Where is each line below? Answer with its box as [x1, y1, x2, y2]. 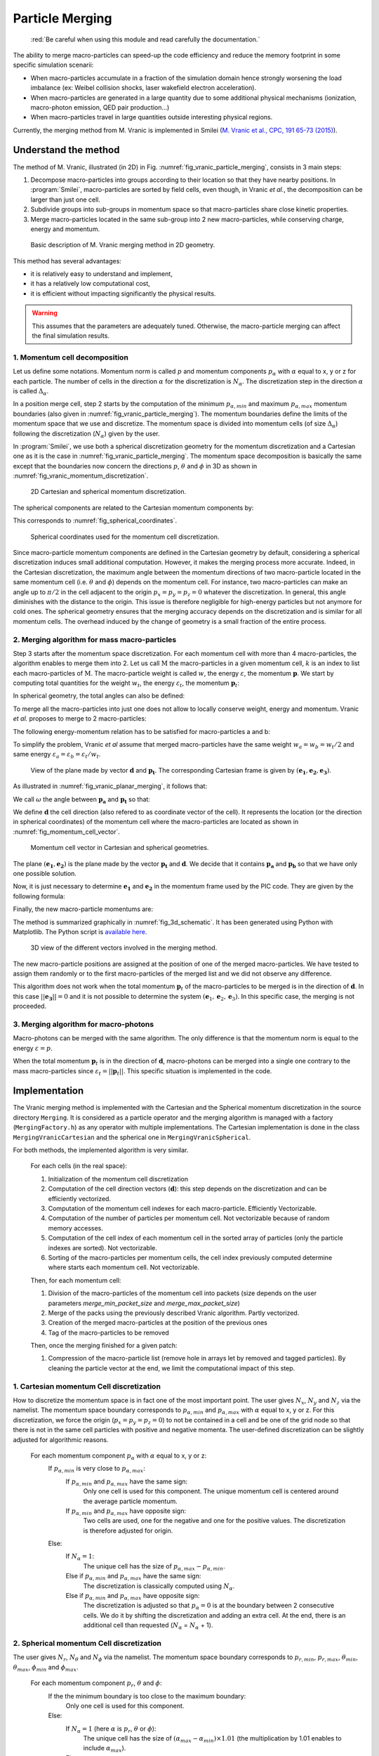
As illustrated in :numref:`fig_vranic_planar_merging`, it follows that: [13, 782, 207, 790]
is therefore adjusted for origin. [83, 1526, 173, 1535]
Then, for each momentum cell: [30, 1276, 121, 1285]
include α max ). [83, 1744, 126, 1754]
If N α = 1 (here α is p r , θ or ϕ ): [65, 1724, 157, 1734]
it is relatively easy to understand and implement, [30, 270, 173, 278]
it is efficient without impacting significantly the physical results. [30, 289, 216, 298]
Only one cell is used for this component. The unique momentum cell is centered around [83, 1487, 339, 1495]
